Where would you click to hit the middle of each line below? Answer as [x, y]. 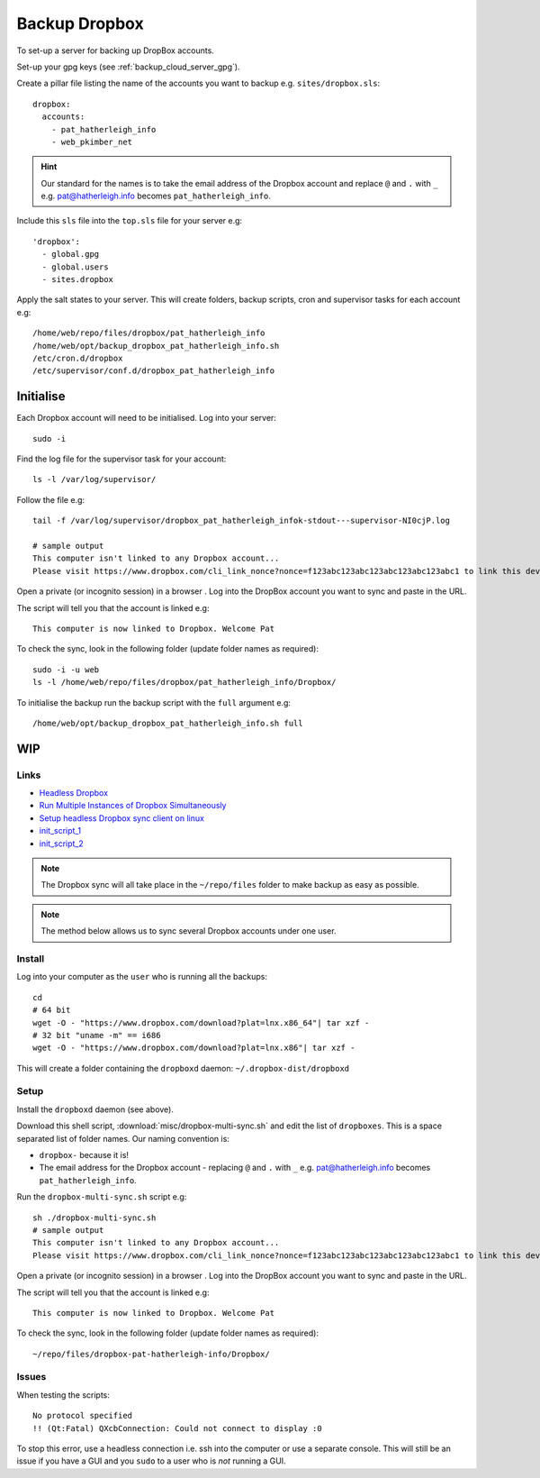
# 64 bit [52, 1010]
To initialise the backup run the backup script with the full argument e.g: [154, 702]
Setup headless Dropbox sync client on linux [121, 818]
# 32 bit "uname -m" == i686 [97, 1035]
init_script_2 [62, 844]
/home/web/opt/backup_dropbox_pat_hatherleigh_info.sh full [168, 723]
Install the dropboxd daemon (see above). [95, 1109]
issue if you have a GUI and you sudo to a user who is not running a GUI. [152, 1461]
